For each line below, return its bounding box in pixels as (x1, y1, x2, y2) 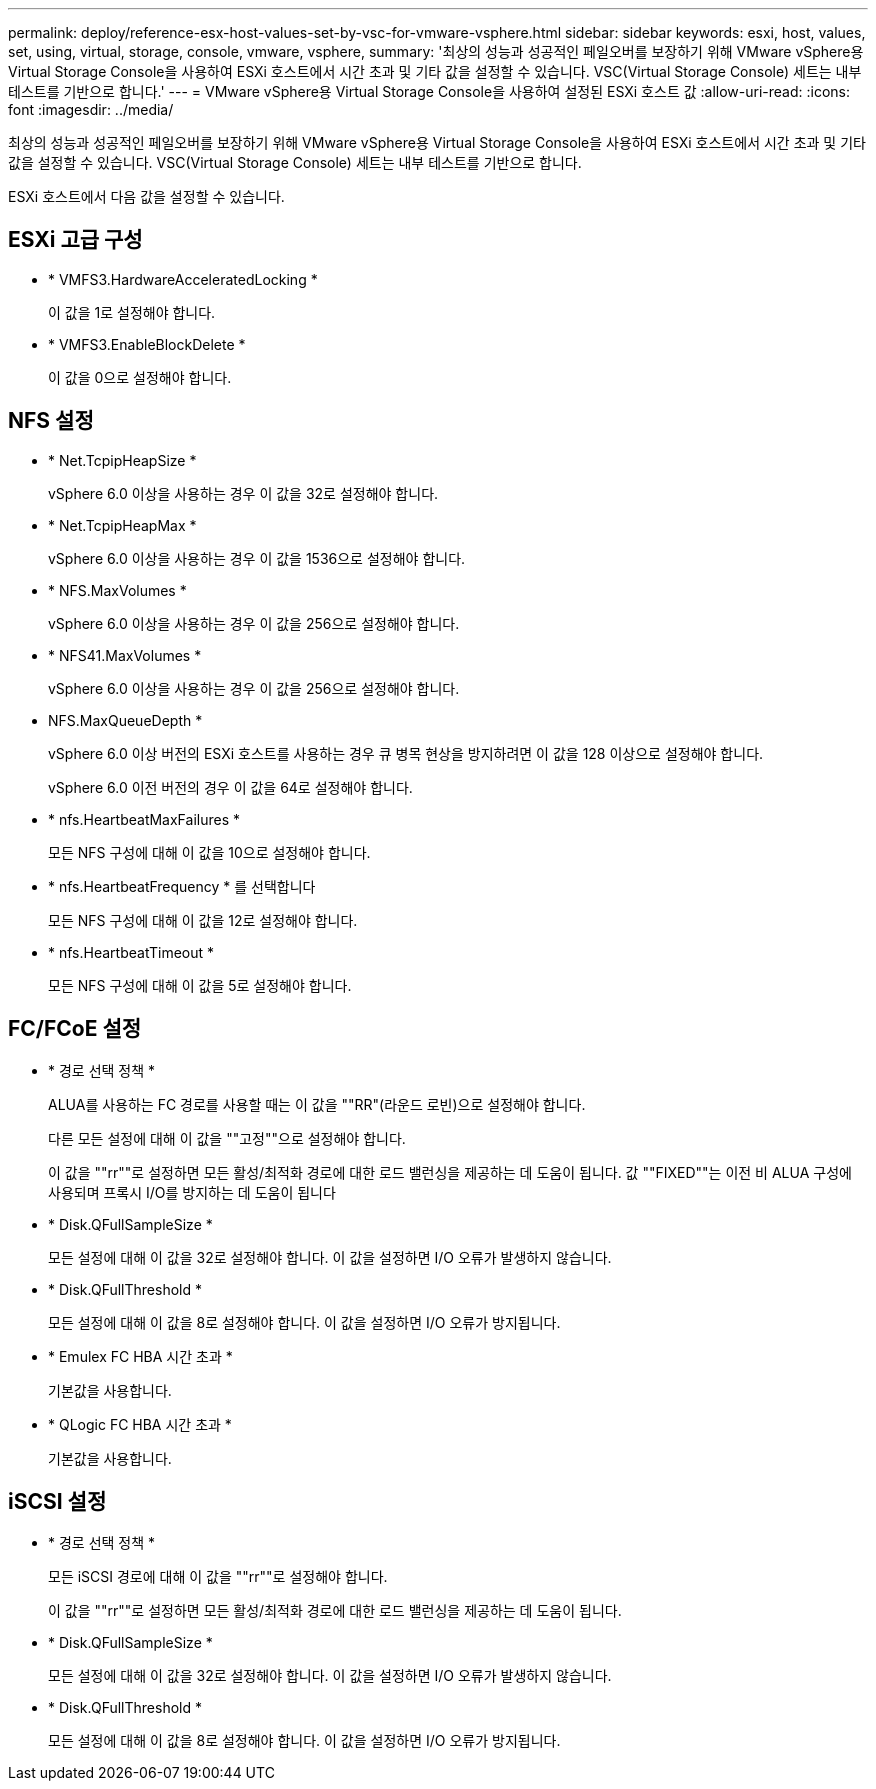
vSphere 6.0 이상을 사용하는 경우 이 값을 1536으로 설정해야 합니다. (48, 549, 466, 567)
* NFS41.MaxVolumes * (48, 646, 202, 664)
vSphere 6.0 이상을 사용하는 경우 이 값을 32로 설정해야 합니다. (48, 484, 439, 502)
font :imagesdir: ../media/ (8, 101, 174, 118)
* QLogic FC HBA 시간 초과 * (48, 1415, 232, 1433)
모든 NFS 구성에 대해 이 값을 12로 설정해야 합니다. (48, 911, 358, 929)
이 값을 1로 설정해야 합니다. (48, 303, 216, 321)
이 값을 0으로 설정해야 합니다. (48, 368, 232, 386)
